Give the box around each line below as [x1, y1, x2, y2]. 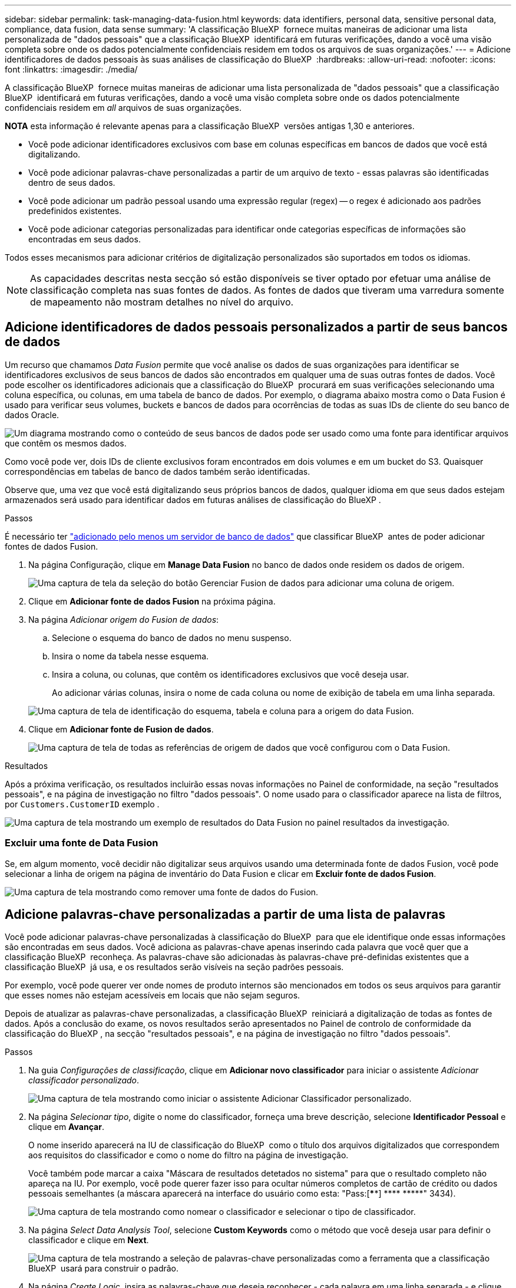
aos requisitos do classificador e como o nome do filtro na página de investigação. [28, 1150, 349, 1161]
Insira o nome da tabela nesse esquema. [52, 650, 209, 661]
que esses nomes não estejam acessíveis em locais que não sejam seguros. [5, 990, 300, 1001]
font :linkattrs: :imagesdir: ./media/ [5, 64, 138, 74]
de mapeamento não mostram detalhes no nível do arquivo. [30, 296, 294, 308]
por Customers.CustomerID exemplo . [5, 799, 160, 809]
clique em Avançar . [28, 1122, 104, 1132]
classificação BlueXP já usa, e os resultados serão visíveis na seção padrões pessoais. [5, 962, 344, 972]
